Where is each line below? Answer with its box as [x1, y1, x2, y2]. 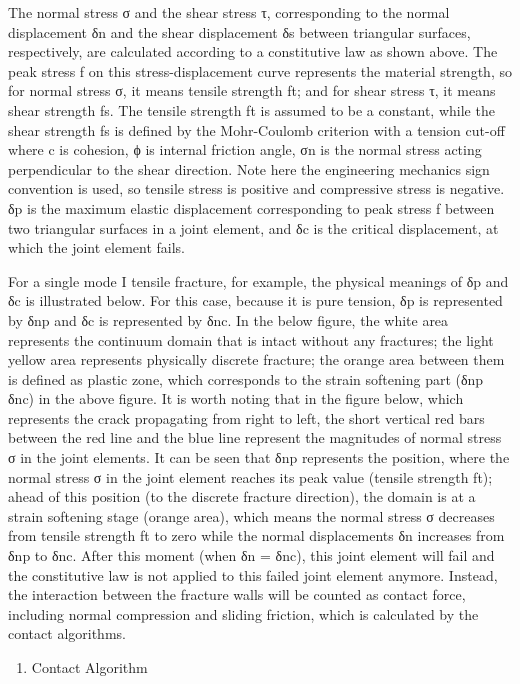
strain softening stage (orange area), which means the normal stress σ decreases [8, 505, 495, 526]
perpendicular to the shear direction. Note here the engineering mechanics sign [8, 158, 490, 179]
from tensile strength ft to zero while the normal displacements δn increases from [8, 525, 505, 546]
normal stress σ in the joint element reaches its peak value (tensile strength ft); [8, 466, 493, 487]
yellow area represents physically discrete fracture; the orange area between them [8, 349, 505, 370]
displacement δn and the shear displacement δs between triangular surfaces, [8, 21, 471, 42]
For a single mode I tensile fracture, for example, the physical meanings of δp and [8, 270, 509, 291]
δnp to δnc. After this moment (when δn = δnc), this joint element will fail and [8, 545, 495, 566]
